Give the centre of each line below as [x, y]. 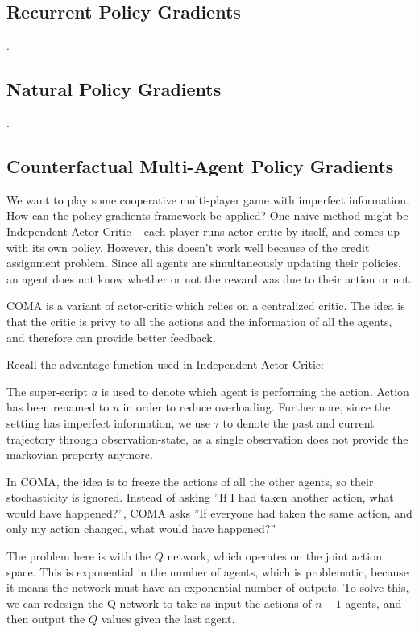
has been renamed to [58, 407]
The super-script [47, 391]
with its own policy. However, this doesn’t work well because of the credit [188, 247]
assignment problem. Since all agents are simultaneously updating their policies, [204, 263]
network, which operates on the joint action [274, 556]
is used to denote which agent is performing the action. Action [255, 391]
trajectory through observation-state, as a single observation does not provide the [207, 438]
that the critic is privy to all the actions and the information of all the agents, [199, 321]
